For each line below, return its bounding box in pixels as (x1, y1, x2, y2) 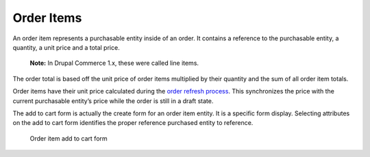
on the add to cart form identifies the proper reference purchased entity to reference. (12, 119, 254, 127)
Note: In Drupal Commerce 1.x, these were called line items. (29, 59, 199, 68)
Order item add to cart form (29, 134, 108, 143)
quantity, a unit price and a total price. (12, 43, 120, 51)
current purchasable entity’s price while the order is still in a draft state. (12, 96, 214, 105)
